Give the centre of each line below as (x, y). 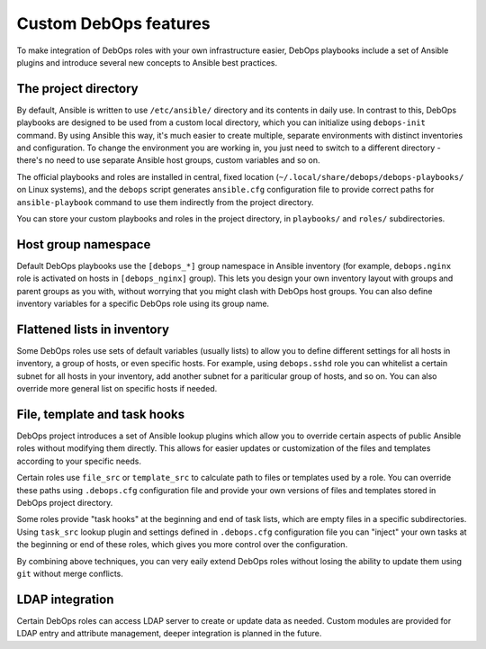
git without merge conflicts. (70, 573)
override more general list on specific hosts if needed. (117, 389)
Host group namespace (84, 244)
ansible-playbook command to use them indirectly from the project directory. (165, 202)
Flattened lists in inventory (93, 329)
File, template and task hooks (100, 414)
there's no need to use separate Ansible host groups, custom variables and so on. (168, 160)
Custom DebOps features (113, 23)
